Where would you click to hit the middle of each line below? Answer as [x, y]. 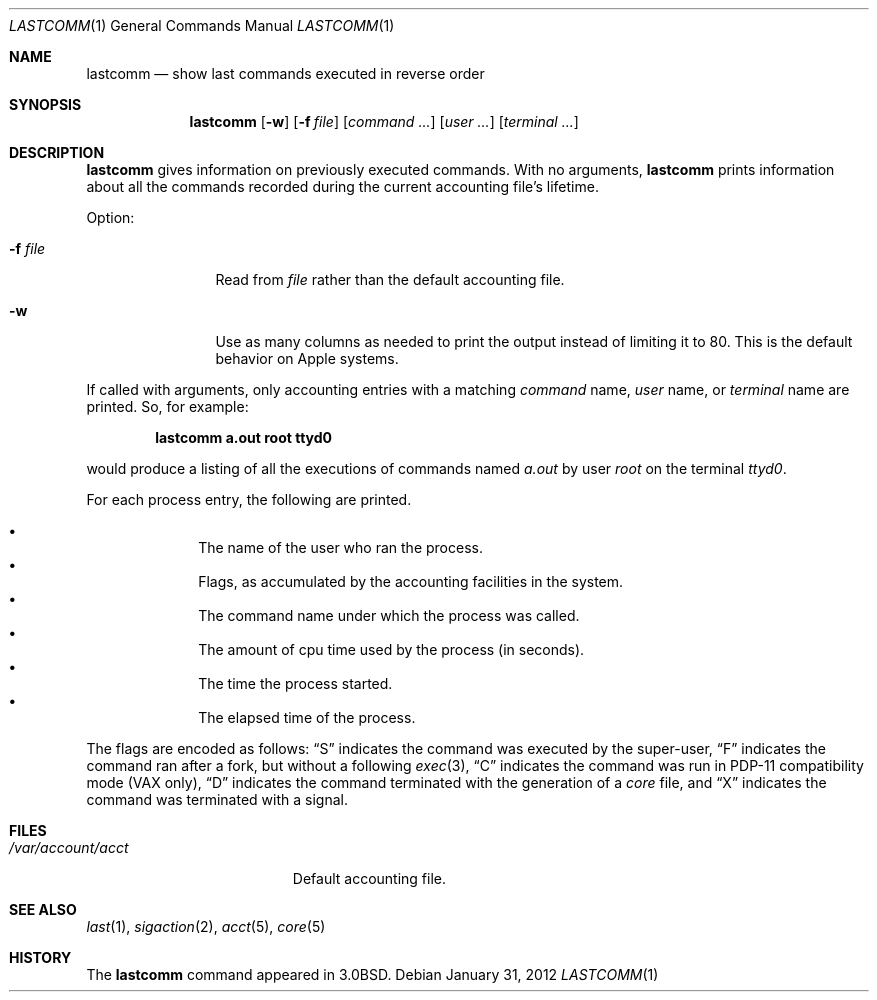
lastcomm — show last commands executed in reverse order [285, 73]
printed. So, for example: [167, 406]
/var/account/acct [69, 847]
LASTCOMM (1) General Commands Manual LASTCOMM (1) [202, 25]
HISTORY [40, 957]
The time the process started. [295, 683]
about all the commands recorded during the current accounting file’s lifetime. [342, 186]
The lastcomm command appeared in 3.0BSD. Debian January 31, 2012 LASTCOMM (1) [372, 974]
